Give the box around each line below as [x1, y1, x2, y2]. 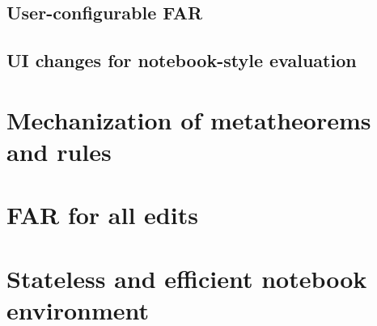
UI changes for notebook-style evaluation [6, 48, 357, 73]
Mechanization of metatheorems [6, 103, 371, 136]
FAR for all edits [6, 198, 198, 231]
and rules [6, 134, 112, 167]
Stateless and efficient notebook [6, 261, 367, 294]
